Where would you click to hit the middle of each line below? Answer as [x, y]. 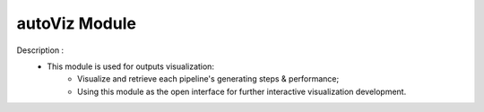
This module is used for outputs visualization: [131, 66]
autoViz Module [76, 23]
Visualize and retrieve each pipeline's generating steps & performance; [208, 79]
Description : [40, 50]
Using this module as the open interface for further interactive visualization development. [242, 91]
